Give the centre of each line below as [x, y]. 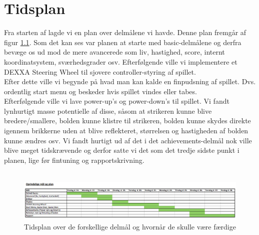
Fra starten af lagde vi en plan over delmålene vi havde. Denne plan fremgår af [125, 32]
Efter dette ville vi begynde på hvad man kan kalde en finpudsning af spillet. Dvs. [130, 81]
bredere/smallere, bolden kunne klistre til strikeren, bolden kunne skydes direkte [127, 121]
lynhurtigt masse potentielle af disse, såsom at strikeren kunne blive [108, 110]
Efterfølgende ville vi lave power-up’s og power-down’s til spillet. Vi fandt [117, 101]
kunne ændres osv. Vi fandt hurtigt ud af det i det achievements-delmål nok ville [128, 140]
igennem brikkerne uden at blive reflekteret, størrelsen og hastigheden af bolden [126, 131]
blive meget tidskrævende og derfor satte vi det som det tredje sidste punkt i [122, 150]
